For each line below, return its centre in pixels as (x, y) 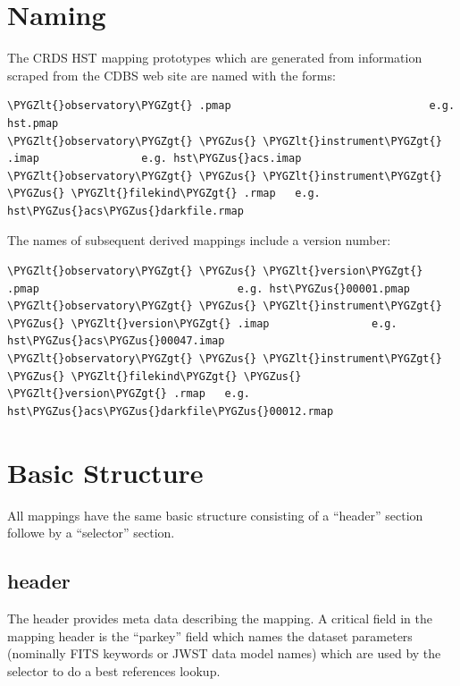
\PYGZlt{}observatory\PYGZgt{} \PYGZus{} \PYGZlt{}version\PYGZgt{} (215, 271)
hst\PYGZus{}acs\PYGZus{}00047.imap (116, 341)
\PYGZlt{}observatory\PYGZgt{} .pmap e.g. (231, 106)
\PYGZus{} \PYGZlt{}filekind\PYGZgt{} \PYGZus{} (155, 376)
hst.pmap (33, 123)
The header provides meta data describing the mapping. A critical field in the (220, 618)
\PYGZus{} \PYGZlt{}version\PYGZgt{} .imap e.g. (202, 323)
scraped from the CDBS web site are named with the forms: (171, 75)
